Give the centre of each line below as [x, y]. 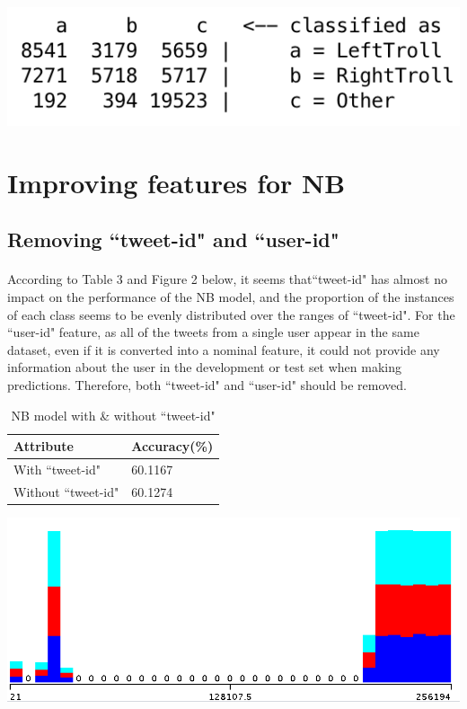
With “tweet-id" [57, 469]
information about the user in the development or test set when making [205, 367]
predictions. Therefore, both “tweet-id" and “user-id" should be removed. [207, 384]
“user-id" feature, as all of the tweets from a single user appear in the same [213, 332]
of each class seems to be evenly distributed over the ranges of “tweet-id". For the [231, 314]
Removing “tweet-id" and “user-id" [173, 239]
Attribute [44, 446]
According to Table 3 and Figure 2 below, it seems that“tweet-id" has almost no [227, 279]
